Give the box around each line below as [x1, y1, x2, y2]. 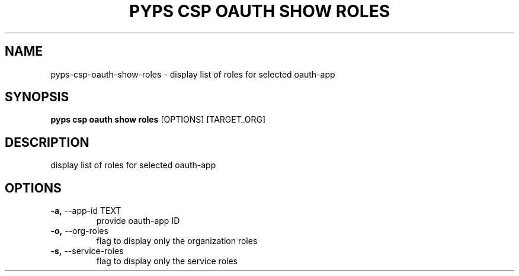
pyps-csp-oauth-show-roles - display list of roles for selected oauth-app [50, 69, 335, 79]
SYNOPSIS [5, 89, 69, 105]
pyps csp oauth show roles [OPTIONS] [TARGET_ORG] [50, 114, 266, 125]
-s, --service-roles [50, 246, 124, 256]
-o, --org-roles [50, 226, 108, 236]
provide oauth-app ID [96, 216, 180, 226]
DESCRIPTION [5, 134, 89, 150]
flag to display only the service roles [96, 256, 238, 267]
